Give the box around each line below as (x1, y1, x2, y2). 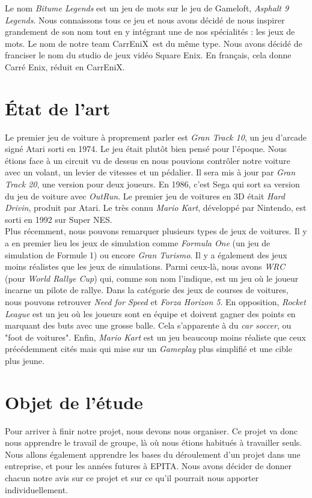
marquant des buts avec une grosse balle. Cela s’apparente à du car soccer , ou (5, 319, 292, 332)
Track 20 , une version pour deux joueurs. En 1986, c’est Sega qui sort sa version (5, 178, 300, 190)
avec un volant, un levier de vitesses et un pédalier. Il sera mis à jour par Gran (5, 166, 296, 178)
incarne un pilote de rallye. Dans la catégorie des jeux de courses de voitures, (5, 284, 289, 296)
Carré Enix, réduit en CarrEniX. (5, 60, 125, 73)
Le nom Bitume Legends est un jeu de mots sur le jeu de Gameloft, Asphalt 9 (5, 2, 289, 14)
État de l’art (5, 96, 111, 120)
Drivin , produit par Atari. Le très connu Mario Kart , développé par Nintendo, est (5, 201, 307, 214)
